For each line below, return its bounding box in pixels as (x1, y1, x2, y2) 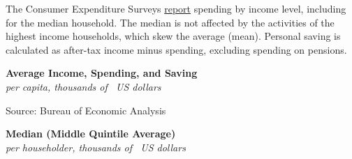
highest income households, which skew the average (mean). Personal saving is (6, 29, 341, 43)
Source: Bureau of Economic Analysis (6, 103, 166, 117)
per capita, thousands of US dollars (6, 79, 161, 93)
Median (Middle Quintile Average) (6, 126, 176, 141)
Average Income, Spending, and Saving (6, 66, 198, 80)
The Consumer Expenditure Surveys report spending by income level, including (6, 1, 346, 15)
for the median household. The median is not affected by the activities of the (6, 15, 335, 29)
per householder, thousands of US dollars (6, 139, 186, 154)
